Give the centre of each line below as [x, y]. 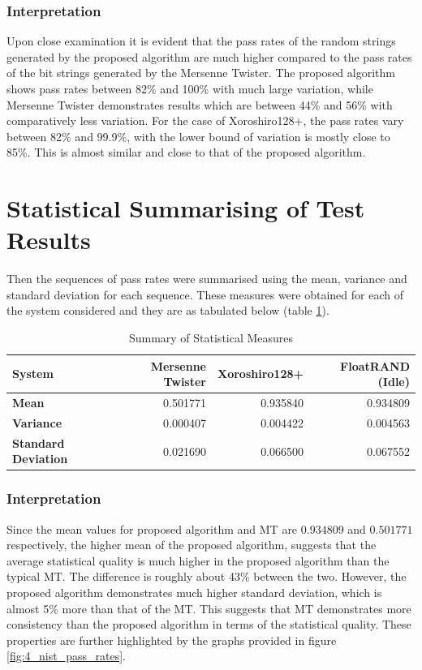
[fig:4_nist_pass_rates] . [66, 656]
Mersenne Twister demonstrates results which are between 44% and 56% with [200, 104]
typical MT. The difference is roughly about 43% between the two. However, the [207, 576]
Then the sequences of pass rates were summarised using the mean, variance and [207, 279]
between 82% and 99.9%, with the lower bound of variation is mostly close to [198, 136]
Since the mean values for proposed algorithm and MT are [152, 528]
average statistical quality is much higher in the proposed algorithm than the [198, 560]
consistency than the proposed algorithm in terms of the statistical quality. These [209, 624]
